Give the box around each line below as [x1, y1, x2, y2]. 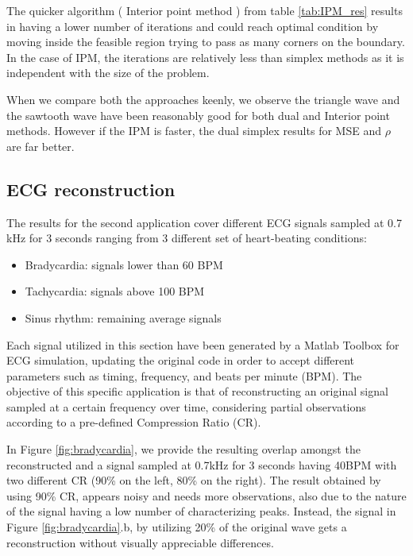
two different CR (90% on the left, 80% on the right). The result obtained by [6, 472, 381, 488]
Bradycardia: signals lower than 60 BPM [25, 256, 223, 272]
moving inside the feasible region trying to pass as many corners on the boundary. [6, 33, 405, 50]
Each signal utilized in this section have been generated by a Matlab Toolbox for [6, 336, 399, 353]
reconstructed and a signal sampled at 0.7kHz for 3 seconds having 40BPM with [6, 456, 397, 473]
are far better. [6, 137, 75, 154]
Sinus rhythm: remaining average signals [25, 309, 222, 326]
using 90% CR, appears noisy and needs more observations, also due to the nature [6, 487, 407, 504]
